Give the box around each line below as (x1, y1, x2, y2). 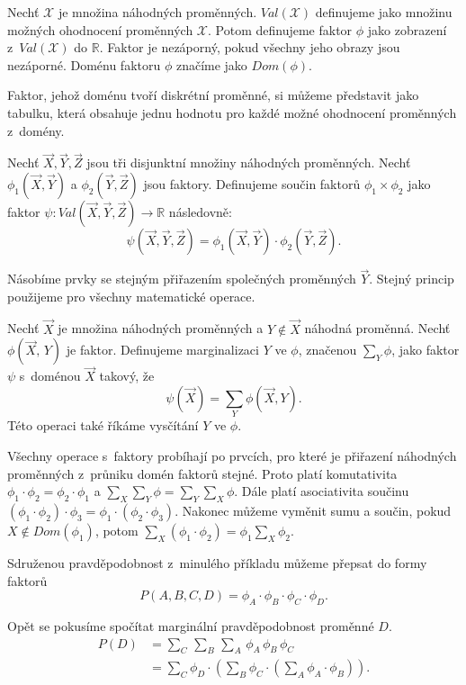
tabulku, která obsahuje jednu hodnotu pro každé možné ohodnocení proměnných (7, 103, 457, 122)
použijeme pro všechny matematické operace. (7, 286, 255, 305)
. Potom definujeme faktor (208, 20, 353, 39)
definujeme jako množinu (315, 3, 453, 21)
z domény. (7, 121, 65, 140)
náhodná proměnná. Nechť (304, 319, 451, 338)
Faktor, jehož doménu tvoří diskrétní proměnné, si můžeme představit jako (7, 86, 419, 104)
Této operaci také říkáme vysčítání (7, 416, 199, 435)
